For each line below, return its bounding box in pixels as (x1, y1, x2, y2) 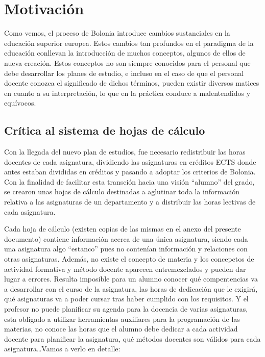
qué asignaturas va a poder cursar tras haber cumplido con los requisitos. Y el (4, 293, 249, 304)
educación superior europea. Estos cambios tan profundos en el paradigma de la (4, 37, 254, 48)
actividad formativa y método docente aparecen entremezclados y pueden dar (4, 263, 246, 274)
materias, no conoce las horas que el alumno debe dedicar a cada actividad (4, 323, 238, 334)
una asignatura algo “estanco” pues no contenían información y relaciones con (4, 243, 248, 254)
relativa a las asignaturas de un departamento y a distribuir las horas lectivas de (4, 196, 256, 207)
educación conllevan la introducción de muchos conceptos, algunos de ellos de (4, 47, 246, 58)
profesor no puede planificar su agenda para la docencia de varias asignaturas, (4, 303, 248, 314)
